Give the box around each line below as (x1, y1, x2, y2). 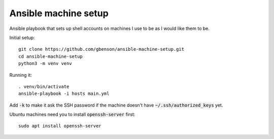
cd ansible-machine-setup (18, 53, 83, 59)
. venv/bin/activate (18, 84, 70, 89)
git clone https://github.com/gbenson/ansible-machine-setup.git (18, 46, 185, 52)
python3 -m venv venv (18, 61, 72, 66)
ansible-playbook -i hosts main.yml (18, 91, 110, 96)
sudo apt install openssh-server (18, 123, 101, 129)
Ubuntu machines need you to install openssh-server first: (9, 112, 135, 118)
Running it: (9, 72, 32, 78)
